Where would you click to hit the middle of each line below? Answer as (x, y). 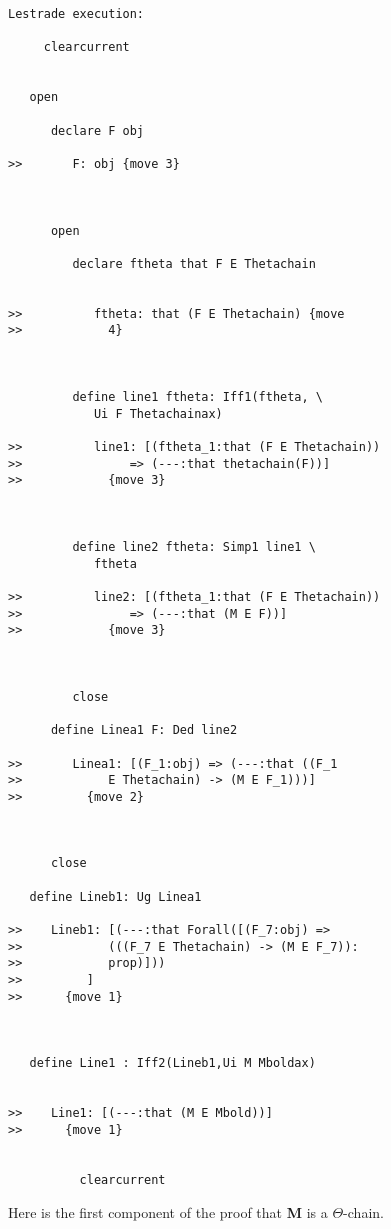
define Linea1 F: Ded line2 (144, 730)
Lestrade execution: (76, 14)
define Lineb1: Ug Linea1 (115, 896)
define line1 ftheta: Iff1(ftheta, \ (197, 397)
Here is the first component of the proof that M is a (168, 1211)
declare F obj (97, 130)
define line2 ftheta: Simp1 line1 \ (194, 547)
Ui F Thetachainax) (158, 413)
